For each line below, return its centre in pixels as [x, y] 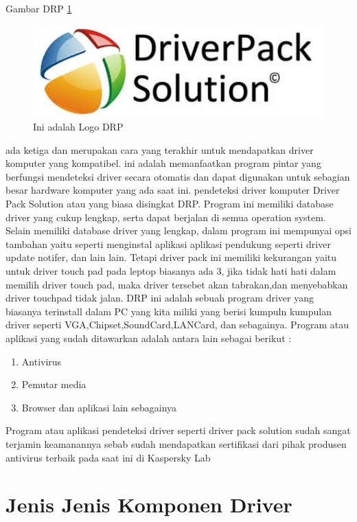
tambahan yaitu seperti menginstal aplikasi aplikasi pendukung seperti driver [168, 243]
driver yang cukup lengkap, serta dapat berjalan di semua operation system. [166, 217]
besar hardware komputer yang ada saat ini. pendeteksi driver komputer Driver [173, 190]
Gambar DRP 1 [39, 8]
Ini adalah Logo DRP [78, 127]
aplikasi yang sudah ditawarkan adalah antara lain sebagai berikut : [149, 338]
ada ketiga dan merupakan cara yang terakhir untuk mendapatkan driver [160, 149]
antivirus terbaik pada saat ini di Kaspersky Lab [108, 457]
